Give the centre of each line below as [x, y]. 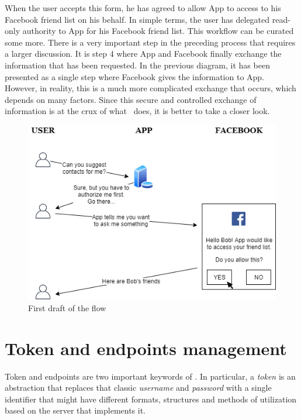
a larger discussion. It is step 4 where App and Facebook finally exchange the [143, 54]
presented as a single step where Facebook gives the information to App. [135, 76]
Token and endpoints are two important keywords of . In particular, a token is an [150, 376]
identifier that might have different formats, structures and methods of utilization [151, 399]
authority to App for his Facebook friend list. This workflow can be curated [158, 31]
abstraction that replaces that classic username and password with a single [138, 388]
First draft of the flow [67, 307]
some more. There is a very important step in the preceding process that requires [150, 42]
